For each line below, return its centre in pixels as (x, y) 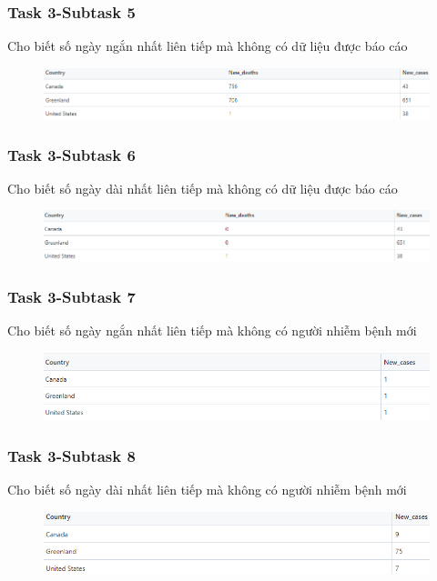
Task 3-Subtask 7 (71, 296)
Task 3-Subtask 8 (71, 455)
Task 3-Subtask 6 (71, 154)
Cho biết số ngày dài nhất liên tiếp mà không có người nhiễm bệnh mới (207, 490)
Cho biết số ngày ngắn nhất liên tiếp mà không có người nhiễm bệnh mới (212, 331)
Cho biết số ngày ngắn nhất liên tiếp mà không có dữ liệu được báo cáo (208, 46)
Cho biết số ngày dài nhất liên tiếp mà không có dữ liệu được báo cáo (203, 188)
